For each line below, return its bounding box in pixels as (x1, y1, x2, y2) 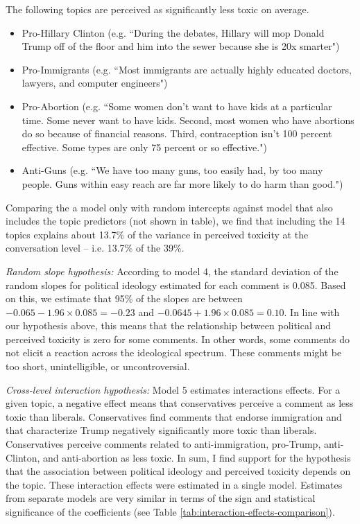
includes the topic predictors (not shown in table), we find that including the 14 (6, 213, 345, 228)
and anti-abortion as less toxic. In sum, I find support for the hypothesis (43, 450, 351, 464)
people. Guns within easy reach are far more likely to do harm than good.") (22, 176, 343, 191)
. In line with (284, 304, 340, 319)
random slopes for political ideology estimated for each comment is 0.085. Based (6, 277, 346, 292)
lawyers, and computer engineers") (22, 76, 168, 90)
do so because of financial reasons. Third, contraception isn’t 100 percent (22, 126, 332, 141)
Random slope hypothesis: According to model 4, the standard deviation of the (6, 263, 338, 278)
